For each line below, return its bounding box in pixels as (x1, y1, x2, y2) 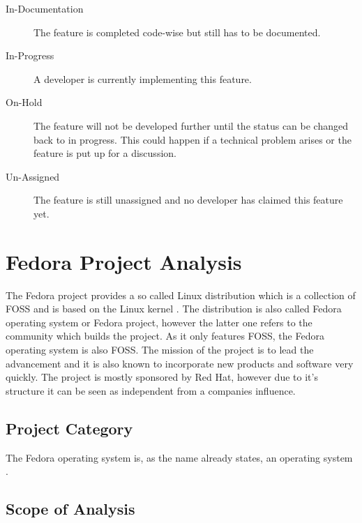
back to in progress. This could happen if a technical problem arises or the (33, 132, 352, 146)
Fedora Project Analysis (6, 247, 242, 275)
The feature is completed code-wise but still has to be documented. (33, 24, 321, 39)
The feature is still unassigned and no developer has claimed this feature (33, 192, 343, 207)
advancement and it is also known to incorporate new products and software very (6, 356, 354, 370)
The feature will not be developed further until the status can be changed (33, 118, 349, 132)
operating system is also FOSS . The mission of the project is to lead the (6, 342, 314, 357)
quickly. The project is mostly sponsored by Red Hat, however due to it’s (6, 370, 318, 384)
